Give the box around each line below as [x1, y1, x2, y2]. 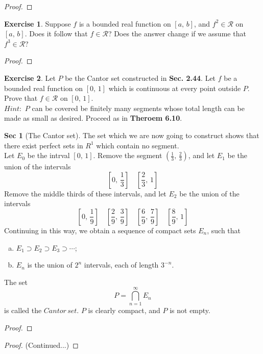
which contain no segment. [96, 140, 179, 150]
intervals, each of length [84, 259, 159, 270]
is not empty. [170, 305, 210, 316]
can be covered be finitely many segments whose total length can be [32, 102, 245, 113]
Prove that [4, 93, 38, 103]
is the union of [27, 259, 73, 270]
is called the [4, 305, 42, 316]
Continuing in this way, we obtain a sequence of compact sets [4, 225, 196, 235]
